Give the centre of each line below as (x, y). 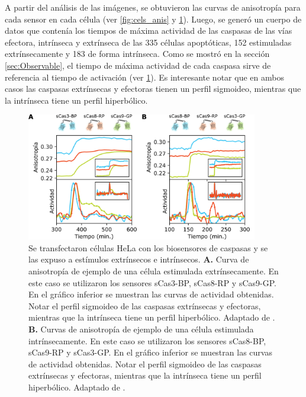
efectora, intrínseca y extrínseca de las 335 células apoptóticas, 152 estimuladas (148, 42)
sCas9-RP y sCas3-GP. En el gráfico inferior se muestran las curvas (150, 352)
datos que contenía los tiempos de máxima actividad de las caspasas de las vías (149, 31)
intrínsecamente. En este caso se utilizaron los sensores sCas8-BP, (147, 340)
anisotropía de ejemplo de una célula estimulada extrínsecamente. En (154, 271)
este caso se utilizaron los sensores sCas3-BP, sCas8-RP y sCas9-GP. (152, 282)
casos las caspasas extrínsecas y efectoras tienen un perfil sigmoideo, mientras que (153, 89)
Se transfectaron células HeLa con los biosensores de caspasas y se (148, 247)
